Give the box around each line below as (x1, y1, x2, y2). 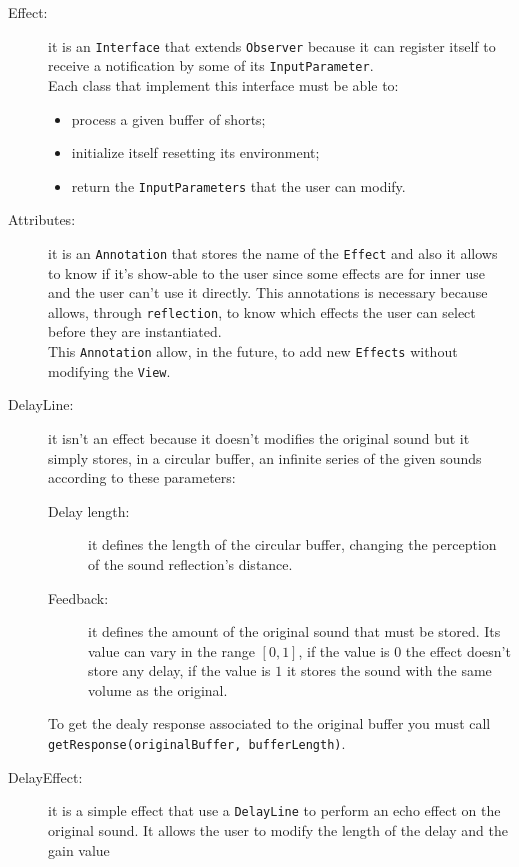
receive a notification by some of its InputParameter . (48, 55, 374, 76)
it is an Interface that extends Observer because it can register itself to (48, 35, 496, 56)
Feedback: (48, 587, 109, 608)
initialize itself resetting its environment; (71, 142, 320, 163)
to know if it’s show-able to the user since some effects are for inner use (48, 262, 485, 283)
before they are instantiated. (48, 321, 222, 342)
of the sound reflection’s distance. (88, 553, 293, 574)
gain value (48, 839, 110, 860)
